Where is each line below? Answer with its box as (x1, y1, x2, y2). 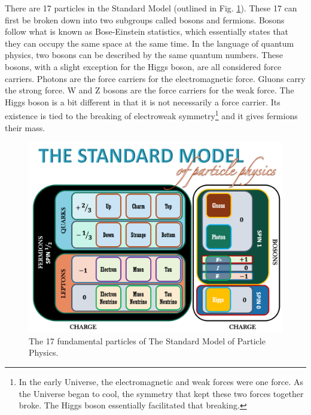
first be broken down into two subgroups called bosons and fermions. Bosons (5, 13, 285, 26)
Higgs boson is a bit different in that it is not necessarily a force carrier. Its (5, 95, 280, 108)
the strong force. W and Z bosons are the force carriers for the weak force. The (5, 84, 294, 96)
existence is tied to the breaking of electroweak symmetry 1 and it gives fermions (5, 108, 298, 122)
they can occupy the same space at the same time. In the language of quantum (5, 37, 294, 49)
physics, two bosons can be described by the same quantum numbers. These (5, 49, 283, 61)
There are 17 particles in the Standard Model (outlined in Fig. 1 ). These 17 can (5, 2, 297, 14)
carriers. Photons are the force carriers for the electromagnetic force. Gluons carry (5, 72, 306, 84)
